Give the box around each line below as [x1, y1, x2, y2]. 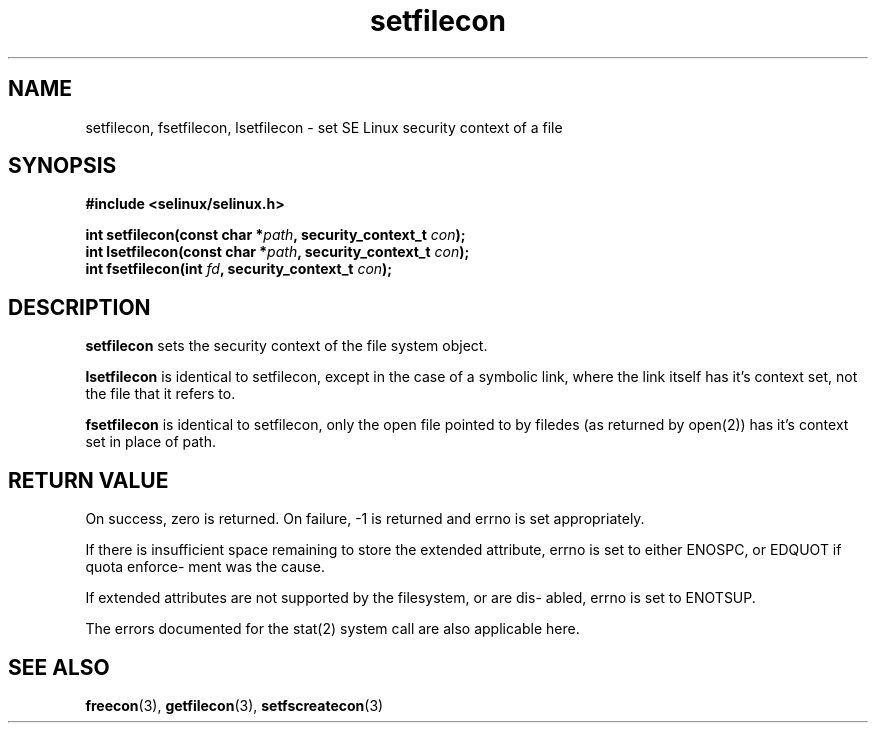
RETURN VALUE [8, 467, 169, 493]
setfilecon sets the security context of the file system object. [85, 337, 488, 355]
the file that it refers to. [85, 385, 236, 403]
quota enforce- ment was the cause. [85, 558, 325, 576]
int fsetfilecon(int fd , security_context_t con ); [85, 260, 393, 278]
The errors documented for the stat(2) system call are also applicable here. [85, 620, 580, 638]
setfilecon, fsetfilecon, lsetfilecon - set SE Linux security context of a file [85, 118, 563, 136]
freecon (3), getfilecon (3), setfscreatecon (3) [85, 696, 384, 714]
